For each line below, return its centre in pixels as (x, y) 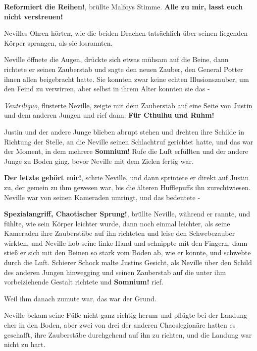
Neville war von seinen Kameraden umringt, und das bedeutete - (102, 197)
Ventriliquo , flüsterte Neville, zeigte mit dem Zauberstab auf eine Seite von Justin (128, 105)
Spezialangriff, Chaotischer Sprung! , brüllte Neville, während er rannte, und (127, 214)
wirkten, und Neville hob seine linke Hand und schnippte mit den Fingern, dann (126, 243)
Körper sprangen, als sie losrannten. (58, 42)
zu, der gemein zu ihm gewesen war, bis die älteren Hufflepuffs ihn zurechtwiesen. (127, 187)
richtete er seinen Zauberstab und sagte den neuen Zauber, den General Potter (124, 69)
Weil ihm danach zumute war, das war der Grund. (80, 298)
